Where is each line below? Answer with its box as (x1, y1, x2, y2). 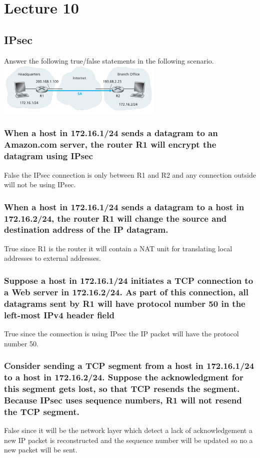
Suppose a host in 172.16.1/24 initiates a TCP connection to (4, 274, 253, 286)
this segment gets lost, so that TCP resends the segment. (4, 382, 240, 394)
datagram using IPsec (4, 150, 93, 162)
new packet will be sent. (4, 444, 77, 455)
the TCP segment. (4, 405, 79, 417)
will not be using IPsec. (4, 179, 76, 190)
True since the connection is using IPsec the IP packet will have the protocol (4, 328, 239, 338)
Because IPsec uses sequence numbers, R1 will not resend (4, 393, 242, 406)
